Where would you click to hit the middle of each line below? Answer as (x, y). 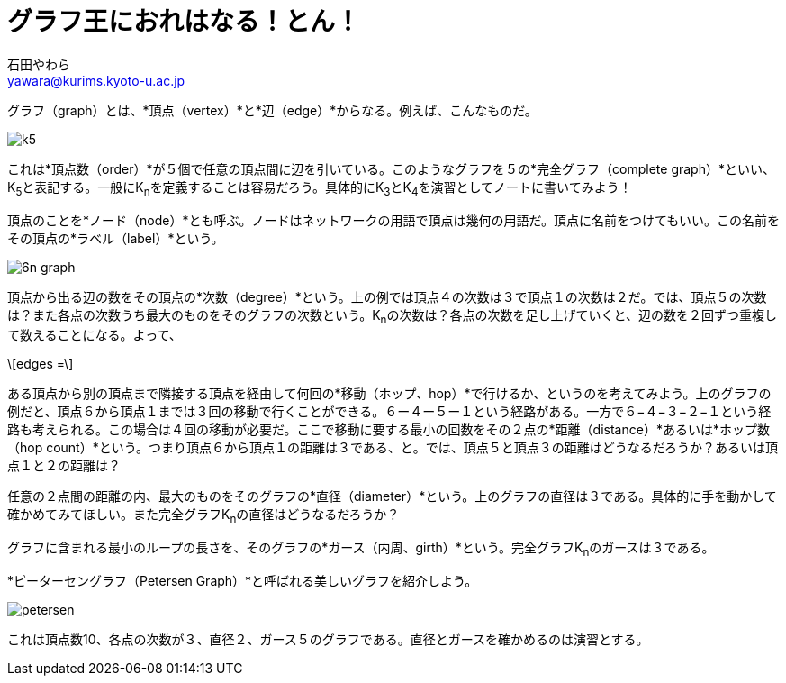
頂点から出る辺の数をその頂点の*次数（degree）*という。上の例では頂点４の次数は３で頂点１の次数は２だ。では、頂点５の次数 (387, 296)
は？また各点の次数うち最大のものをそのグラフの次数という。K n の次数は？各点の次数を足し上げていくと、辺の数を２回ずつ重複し (392, 316)
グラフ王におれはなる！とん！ (184, 22)
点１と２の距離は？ (64, 466)
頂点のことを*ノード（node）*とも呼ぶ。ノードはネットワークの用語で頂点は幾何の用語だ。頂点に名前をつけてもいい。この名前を (394, 220)
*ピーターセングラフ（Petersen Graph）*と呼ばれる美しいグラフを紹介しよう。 (243, 580)
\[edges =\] (41, 364)
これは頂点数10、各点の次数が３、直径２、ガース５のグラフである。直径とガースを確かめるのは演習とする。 (328, 639)
